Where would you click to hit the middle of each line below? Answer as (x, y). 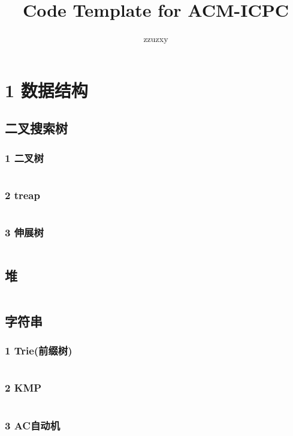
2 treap (22, 195)
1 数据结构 (46, 90)
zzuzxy (156, 39)
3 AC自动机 (33, 425)
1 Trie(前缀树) (39, 351)
